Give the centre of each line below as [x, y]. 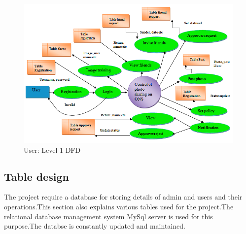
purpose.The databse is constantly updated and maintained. [95, 226]
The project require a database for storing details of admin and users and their [123, 197]
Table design [36, 176]
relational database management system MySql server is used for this [108, 216]
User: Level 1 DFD [52, 150]
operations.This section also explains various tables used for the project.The [119, 206]
